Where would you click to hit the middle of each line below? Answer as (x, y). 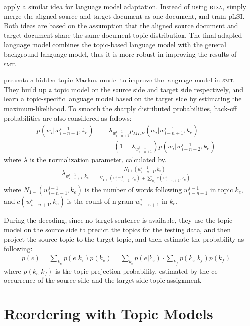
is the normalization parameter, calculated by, (98, 159)
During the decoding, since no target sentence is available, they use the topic (118, 220)
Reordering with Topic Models (108, 313)
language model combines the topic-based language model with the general (115, 44)
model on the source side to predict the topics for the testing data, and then (117, 229)
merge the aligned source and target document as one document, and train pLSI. (124, 16)
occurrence (20, 280)
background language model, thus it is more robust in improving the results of (120, 54)
